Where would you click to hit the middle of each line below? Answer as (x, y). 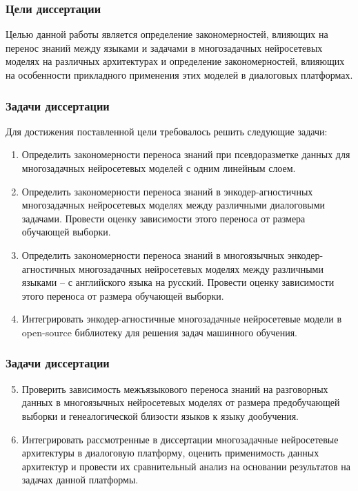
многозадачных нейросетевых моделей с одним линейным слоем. (159, 168)
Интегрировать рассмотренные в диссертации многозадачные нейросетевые (180, 439)
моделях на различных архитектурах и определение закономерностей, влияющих (175, 61)
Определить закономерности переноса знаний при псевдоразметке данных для (186, 154)
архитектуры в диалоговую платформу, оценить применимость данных (170, 453)
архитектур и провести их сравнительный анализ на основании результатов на (186, 466)
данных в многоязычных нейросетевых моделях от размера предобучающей (181, 402)
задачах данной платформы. (80, 480)
